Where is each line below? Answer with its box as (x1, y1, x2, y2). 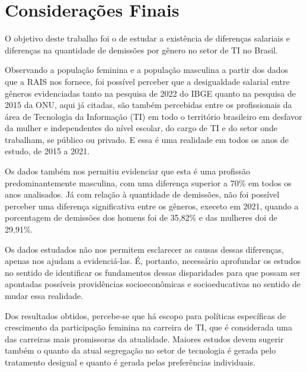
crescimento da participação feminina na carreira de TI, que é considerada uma (5, 321, 292, 333)
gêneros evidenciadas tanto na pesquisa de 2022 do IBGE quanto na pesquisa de (5, 87, 296, 99)
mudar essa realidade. (5, 290, 84, 301)
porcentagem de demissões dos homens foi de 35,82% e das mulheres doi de (5, 211, 277, 224)
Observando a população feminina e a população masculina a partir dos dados (5, 63, 289, 76)
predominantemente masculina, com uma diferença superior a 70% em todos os (5, 176, 292, 189)
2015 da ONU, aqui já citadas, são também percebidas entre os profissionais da (5, 98, 292, 111)
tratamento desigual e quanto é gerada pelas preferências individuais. (5, 355, 255, 368)
